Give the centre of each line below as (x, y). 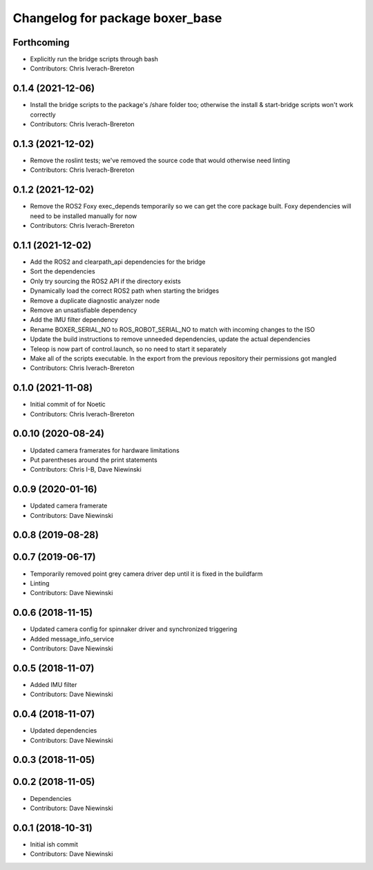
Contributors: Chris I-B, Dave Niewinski (86, 470)
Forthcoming (41, 42)
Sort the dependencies (63, 271)
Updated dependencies (64, 731)
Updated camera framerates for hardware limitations (105, 450)
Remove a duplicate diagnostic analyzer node (95, 300)
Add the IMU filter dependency (74, 320)
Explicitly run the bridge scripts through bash (94, 59)
